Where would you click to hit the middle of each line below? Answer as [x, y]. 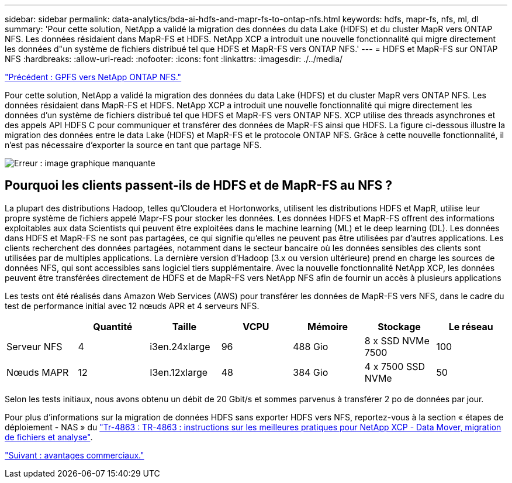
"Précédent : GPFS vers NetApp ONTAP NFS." [93, 77]
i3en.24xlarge [180, 346]
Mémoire [328, 326]
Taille [184, 326]
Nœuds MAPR [38, 372]
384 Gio [311, 372]
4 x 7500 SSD [395, 366]
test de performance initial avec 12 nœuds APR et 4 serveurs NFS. [132, 306]
